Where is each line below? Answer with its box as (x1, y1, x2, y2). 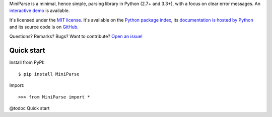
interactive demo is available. (9, 8, 70, 14)
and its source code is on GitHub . (9, 24, 79, 30)
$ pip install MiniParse (18, 71, 80, 77)
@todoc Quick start (9, 105, 50, 111)
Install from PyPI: (9, 59, 45, 65)
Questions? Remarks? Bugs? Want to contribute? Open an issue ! (9, 33, 143, 39)
